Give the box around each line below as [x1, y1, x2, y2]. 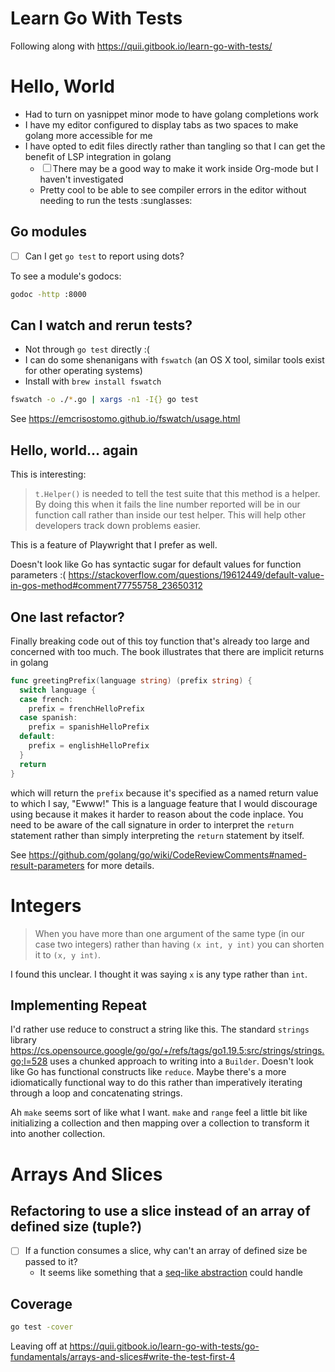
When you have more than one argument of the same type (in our [34, 927, 305, 939]
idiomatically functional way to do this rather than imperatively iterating [10, 1077, 303, 1089]
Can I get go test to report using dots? [24, 250, 185, 262]
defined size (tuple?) [10, 1218, 143, 1235]
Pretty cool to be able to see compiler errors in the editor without [39, 183, 307, 196]
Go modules [10, 223, 87, 241]
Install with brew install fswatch [24, 375, 162, 387]
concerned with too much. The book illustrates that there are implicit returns [10, 645, 325, 657]
